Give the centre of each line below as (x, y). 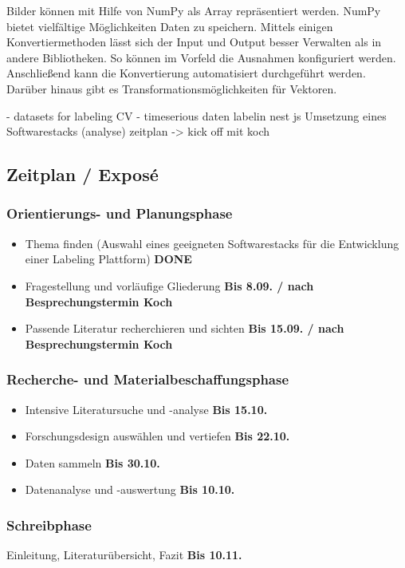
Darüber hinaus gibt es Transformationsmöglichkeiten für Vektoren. (172, 88)
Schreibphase (49, 525)
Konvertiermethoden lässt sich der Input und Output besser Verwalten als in (194, 42)
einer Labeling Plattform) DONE (108, 259)
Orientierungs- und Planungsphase (120, 213)
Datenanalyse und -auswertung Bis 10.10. (130, 489)
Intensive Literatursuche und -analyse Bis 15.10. (146, 409)
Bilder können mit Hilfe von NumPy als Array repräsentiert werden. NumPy (194, 10)
